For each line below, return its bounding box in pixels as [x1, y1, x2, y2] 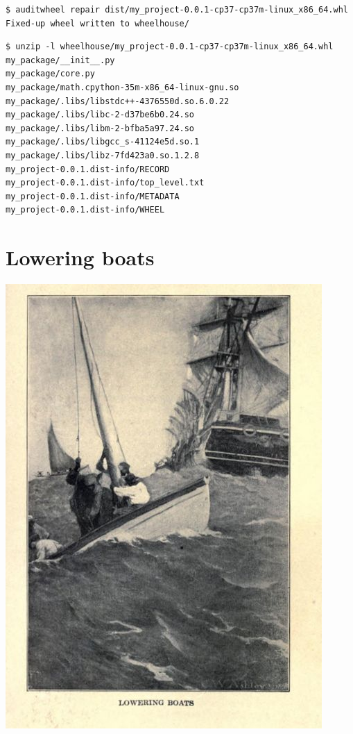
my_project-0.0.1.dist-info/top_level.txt [6, 178, 205, 188]
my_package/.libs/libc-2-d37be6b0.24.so [6, 110, 195, 120]
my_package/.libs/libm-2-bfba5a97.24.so [6, 123, 195, 133]
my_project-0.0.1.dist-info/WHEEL [6, 205, 165, 215]
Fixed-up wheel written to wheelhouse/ [6, 18, 189, 28]
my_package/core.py [6, 69, 95, 79]
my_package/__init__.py [6, 55, 115, 65]
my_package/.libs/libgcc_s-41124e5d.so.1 [6, 137, 200, 147]
